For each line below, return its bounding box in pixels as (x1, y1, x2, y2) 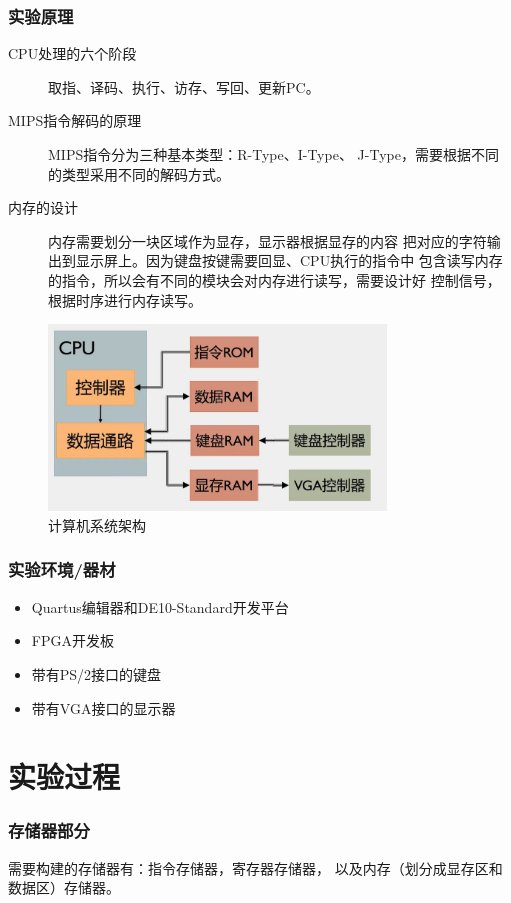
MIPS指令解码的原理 (8, 110, 142, 131)
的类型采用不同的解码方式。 (48, 163, 230, 184)
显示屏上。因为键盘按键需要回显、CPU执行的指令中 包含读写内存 (75, 250, 503, 271)
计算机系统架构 (48, 514, 146, 535)
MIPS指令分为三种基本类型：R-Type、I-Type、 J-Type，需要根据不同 (48, 144, 499, 164)
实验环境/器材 (8, 557, 116, 582)
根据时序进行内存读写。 (48, 289, 202, 310)
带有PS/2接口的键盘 (31, 663, 162, 684)
